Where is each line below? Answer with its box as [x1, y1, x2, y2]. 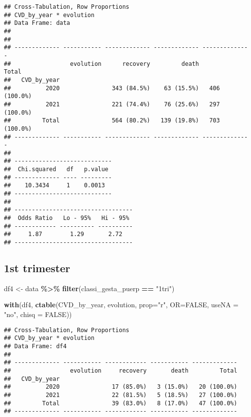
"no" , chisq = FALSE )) [4, 309, 72, 319]
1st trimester [4, 260, 71, 276]
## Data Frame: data [4, 20, 71, 27]
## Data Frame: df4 [4, 342, 67, 350]
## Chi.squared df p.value [4, 166, 108, 173]
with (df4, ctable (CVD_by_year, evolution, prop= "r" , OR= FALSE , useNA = [4, 299, 239, 310]
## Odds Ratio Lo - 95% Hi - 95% [4, 215, 129, 222]
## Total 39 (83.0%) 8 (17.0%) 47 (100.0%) [4, 399, 237, 407]
